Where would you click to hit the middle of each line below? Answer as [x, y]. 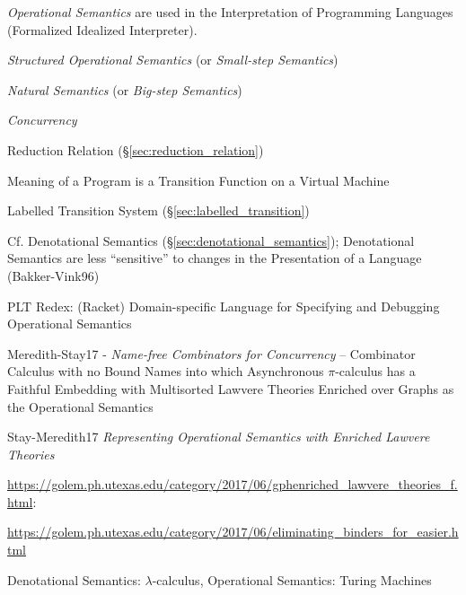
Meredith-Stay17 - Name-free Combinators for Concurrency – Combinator [211, 353]
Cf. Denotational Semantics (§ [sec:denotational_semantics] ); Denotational [211, 240]
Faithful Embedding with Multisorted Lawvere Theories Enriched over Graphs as [231, 388]
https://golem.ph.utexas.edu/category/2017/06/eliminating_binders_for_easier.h [233, 532]
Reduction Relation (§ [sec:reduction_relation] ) [136, 149]
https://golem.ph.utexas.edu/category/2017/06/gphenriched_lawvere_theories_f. [233, 484]
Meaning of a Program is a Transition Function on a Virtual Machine [198, 180]
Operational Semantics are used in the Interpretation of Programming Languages [230, 12]
